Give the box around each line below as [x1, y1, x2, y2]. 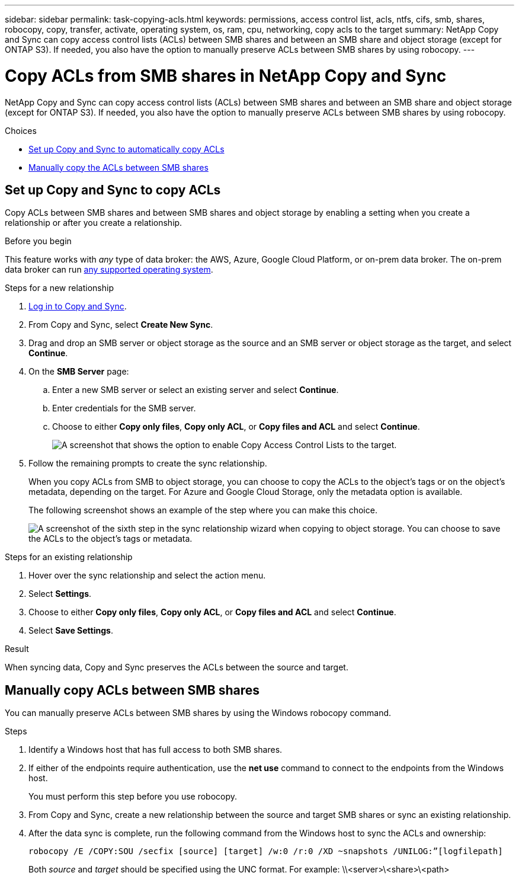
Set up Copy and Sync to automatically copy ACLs [28, 143, 225, 154]
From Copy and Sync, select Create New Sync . [28, 319, 213, 330]
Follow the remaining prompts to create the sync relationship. [28, 458, 267, 469]
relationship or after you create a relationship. [5, 218, 182, 228]
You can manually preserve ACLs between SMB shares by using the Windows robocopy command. [5, 708, 392, 718]
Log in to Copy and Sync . [28, 301, 127, 312]
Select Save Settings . [28, 625, 113, 636]
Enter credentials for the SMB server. [52, 403, 196, 414]
